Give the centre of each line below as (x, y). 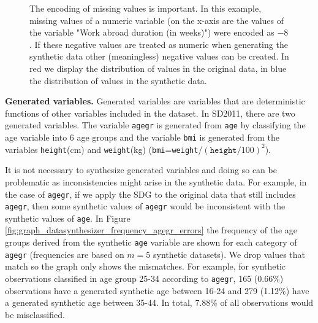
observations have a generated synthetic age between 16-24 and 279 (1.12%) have (157, 290)
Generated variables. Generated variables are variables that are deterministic (155, 101)
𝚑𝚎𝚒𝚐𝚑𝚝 (223, 150)
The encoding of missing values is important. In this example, (146, 8)
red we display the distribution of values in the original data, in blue (158, 68)
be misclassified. (35, 314)
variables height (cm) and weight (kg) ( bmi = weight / (104, 149)
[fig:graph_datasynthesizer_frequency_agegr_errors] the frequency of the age (151, 230)
